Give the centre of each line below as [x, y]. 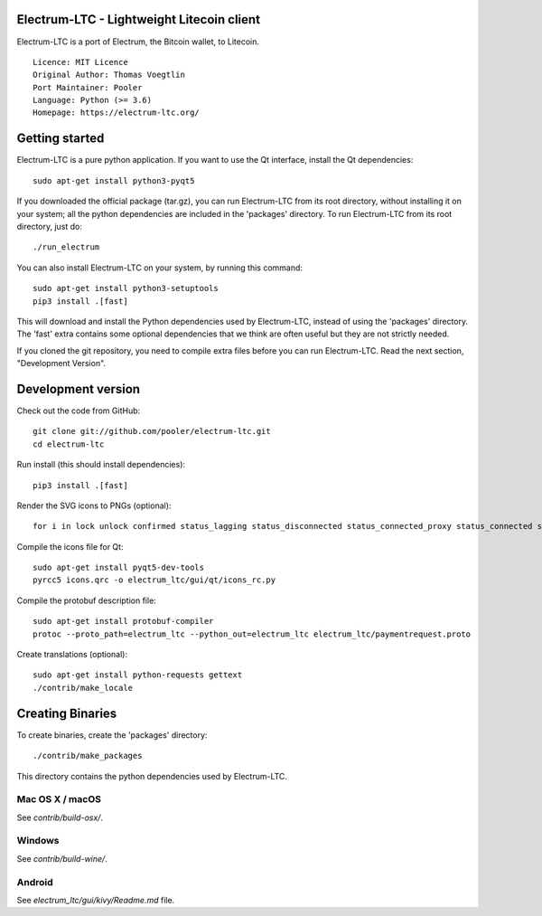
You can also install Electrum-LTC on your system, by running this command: [159, 268]
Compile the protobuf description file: [87, 600]
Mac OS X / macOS [59, 799]
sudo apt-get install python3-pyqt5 [114, 180]
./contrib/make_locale [83, 688]
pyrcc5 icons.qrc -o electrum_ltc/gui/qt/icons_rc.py [154, 580]
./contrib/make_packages [88, 756]
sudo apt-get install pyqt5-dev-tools [119, 568]
